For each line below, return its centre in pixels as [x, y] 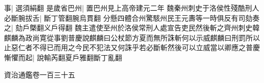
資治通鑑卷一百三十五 [40, 74]
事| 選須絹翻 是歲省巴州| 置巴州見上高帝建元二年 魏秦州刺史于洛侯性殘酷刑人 [132, 8]
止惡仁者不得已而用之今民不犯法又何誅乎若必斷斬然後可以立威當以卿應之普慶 [132, 47]
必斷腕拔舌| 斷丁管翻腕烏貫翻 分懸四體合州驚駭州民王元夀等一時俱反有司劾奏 [132, 17]
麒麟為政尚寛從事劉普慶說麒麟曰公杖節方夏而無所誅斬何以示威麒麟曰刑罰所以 [132, 37]
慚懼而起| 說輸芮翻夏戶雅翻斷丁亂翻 [63, 57]
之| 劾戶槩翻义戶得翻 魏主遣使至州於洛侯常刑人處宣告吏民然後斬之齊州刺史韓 [132, 28]
